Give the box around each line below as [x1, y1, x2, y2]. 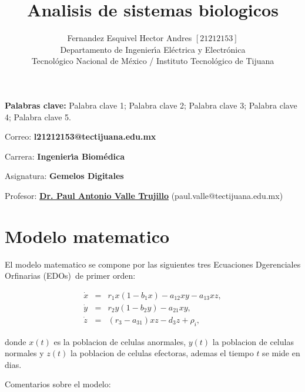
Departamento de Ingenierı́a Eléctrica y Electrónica [60, 43, 246, 55]
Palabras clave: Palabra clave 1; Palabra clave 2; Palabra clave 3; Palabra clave [5, 99, 297, 111]
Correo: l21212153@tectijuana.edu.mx [5, 130, 156, 143]
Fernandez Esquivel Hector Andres [67, 32, 192, 44]
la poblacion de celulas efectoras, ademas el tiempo [70, 347, 254, 359]
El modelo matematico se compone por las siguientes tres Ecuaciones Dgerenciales [5, 258, 301, 270]
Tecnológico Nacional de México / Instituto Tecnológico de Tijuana [31, 55, 274, 67]
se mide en [262, 347, 300, 359]
